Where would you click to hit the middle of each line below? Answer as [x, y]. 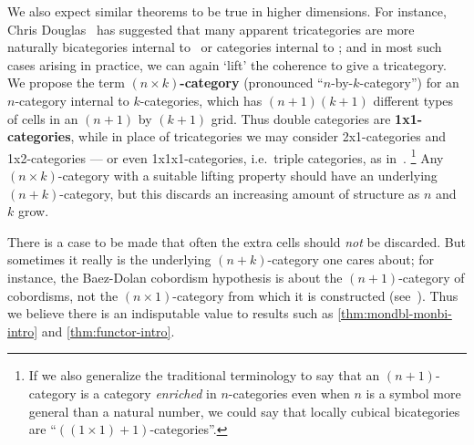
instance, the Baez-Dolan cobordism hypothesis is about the [175, 277]
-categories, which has [201, 100]
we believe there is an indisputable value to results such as [170, 313]
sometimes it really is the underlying [109, 259]
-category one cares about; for [351, 259]
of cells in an [43, 118]
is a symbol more [413, 393]
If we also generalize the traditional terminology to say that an [204, 375]
